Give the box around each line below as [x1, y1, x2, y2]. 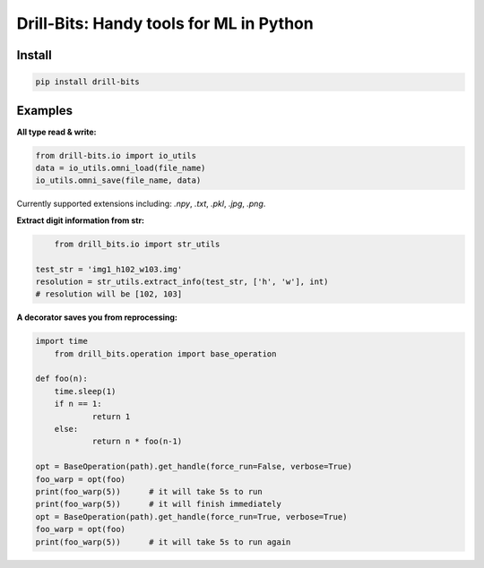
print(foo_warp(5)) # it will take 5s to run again [35, 537, 291, 546]
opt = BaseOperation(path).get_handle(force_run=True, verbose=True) [35, 512, 348, 521]
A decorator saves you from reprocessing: [16, 312, 178, 323]
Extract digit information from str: [16, 215, 145, 226]
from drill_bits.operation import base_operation [54, 349, 277, 358]
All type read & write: [16, 126, 97, 137]
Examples [16, 103, 73, 118]
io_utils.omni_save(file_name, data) [35, 176, 202, 185]
